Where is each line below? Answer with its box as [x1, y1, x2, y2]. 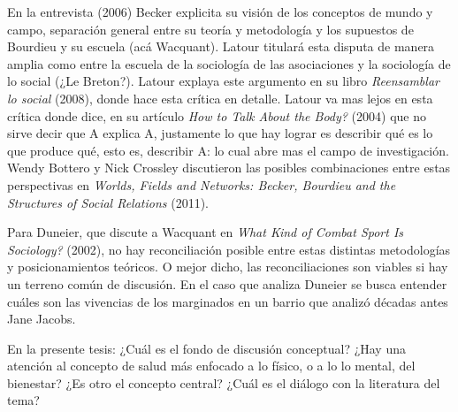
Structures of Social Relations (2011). [7, 193, 209, 211]
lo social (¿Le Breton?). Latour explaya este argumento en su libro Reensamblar [7, 72, 439, 90]
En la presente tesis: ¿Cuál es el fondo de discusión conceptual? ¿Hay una [7, 339, 406, 357]
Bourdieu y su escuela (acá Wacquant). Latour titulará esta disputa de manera [7, 37, 435, 56]
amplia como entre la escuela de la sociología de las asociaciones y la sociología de [7, 54, 451, 72]
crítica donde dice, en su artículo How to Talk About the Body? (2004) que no [7, 106, 427, 125]
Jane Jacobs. [7, 309, 76, 328]
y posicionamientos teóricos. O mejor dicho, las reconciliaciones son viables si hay [7, 257, 448, 276]
